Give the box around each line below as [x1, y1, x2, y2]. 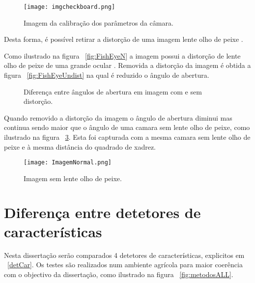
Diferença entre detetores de [4, 202, 201, 222]
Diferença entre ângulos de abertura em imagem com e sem [24, 86, 202, 96]
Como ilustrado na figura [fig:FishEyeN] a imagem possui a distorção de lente [4, 50, 241, 61]
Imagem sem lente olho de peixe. [24, 173, 122, 183]
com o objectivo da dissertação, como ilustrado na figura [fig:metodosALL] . [4, 269, 233, 279]
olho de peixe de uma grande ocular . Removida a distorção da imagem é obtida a [4, 60, 251, 70]
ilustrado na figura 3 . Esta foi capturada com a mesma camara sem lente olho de [4, 132, 251, 142]
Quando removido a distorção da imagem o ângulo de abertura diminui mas [4, 112, 232, 123]
